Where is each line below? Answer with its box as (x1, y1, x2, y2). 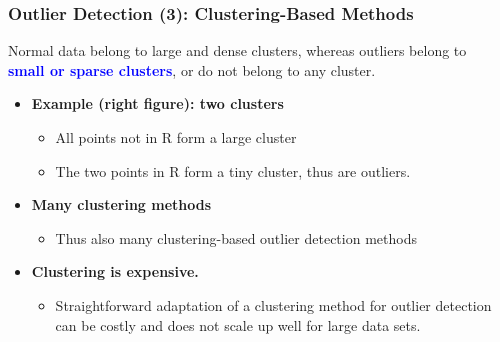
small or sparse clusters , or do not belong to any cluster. (8, 59, 376, 80)
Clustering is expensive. (31, 261, 199, 282)
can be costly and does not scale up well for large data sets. (55, 314, 421, 335)
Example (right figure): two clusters (31, 93, 284, 114)
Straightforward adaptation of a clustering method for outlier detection (55, 294, 492, 315)
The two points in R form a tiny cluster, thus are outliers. (55, 160, 411, 181)
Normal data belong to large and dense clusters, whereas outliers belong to (8, 40, 467, 61)
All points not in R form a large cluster (55, 127, 297, 147)
